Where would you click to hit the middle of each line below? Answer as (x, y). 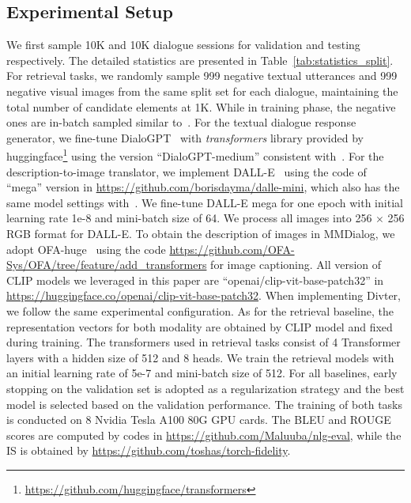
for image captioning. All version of (296, 265)
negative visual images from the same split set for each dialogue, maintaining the (202, 91)
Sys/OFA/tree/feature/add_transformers (107, 265)
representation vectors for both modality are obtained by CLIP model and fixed (200, 326)
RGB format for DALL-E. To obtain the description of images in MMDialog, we (201, 233)
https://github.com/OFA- (232, 249)
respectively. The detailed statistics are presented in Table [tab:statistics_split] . (200, 60)
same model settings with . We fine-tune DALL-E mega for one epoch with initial (205, 202)
